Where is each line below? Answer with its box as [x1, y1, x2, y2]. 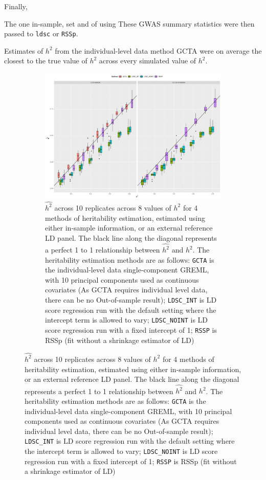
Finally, [4, 1, 28, 11]
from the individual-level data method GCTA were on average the [55, 45, 262, 56]
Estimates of [4, 45, 43, 56]
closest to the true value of [4, 55, 87, 66]
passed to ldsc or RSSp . [4, 28, 78, 39]
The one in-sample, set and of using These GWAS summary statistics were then [4, 18, 255, 29]
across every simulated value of [99, 55, 196, 66]
